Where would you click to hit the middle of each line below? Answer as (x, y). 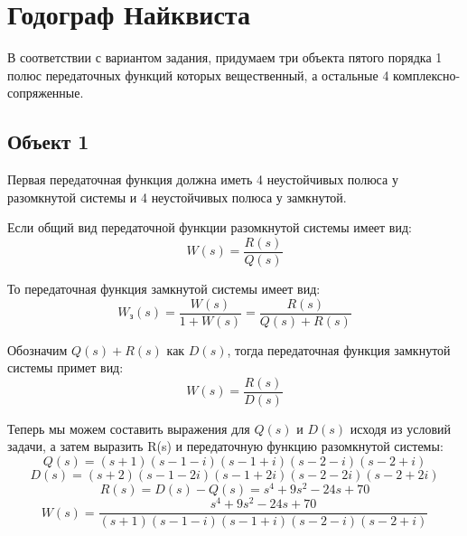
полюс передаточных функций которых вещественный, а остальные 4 (198, 75)
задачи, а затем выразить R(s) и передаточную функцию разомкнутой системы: (225, 446)
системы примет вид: (65, 367)
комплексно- (427, 75)
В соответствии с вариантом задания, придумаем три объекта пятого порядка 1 (225, 57)
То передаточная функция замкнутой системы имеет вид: (164, 288)
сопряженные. (46, 93)
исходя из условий (400, 428)
